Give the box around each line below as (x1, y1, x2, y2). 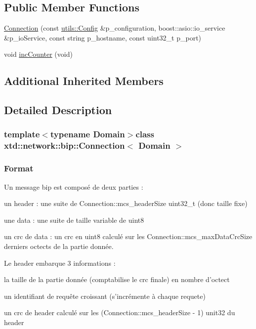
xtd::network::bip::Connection (4, 139, 125, 152)
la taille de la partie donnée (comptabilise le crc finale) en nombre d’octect (4, 274, 230, 285)
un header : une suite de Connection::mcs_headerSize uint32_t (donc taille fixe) (4, 198, 248, 208)
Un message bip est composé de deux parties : (4, 181, 143, 192)
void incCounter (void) (4, 49, 73, 59)
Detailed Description (4, 102, 112, 118)
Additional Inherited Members (4, 73, 164, 88)
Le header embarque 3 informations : (4, 257, 116, 268)
